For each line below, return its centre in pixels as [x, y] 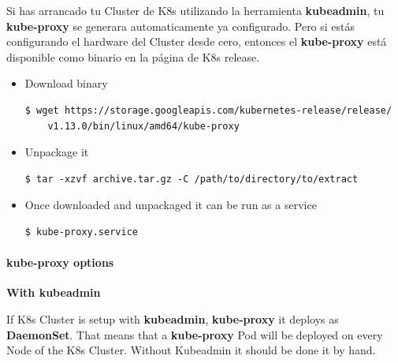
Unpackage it [57, 152]
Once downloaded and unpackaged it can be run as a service [171, 205]
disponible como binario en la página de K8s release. [133, 56]
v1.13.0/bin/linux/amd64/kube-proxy [143, 126]
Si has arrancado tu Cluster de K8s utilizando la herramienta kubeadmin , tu [195, 10]
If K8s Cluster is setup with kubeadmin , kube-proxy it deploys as [173, 318]
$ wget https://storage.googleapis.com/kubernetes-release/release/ [208, 110]
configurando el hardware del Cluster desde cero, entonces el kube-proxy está [197, 41]
